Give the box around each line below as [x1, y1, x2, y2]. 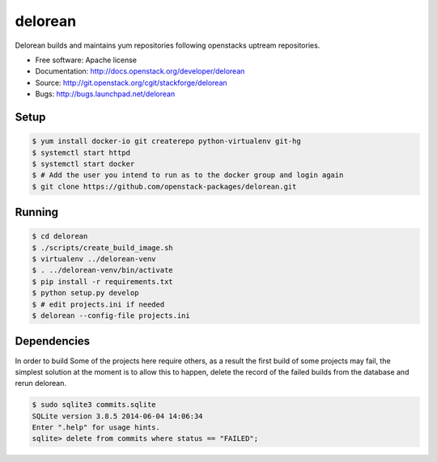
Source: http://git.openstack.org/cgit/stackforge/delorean [35, 78, 227, 87]
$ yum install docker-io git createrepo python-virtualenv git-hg [32, 137, 301, 146]
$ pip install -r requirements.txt [32, 277, 173, 286]
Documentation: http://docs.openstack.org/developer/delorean [35, 66, 245, 76]
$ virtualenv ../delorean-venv [32, 255, 157, 264]
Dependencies [15, 334, 91, 348]
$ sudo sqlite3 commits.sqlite [32, 401, 157, 409]
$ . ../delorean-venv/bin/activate [32, 265, 173, 275]
